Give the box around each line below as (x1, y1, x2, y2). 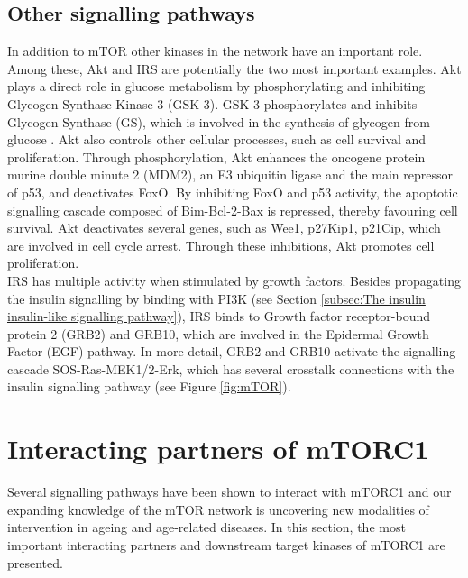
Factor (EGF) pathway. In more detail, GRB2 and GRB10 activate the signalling (7, 342, 456, 361)
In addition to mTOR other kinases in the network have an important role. (7, 41, 423, 60)
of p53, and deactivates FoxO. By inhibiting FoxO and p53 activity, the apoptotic (7, 182, 458, 201)
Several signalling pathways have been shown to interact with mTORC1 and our (7, 482, 452, 501)
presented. (7, 553, 63, 572)
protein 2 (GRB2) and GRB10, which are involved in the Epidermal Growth (7, 324, 429, 343)
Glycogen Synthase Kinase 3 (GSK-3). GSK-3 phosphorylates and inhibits (7, 94, 418, 113)
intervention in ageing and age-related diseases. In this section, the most (7, 518, 406, 537)
